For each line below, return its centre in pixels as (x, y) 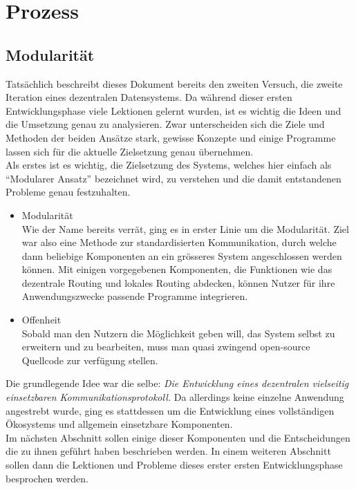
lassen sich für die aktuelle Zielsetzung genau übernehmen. (130, 151)
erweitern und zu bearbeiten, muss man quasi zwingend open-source (166, 347)
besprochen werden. (47, 478)
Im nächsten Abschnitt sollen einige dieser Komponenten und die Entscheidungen (178, 437)
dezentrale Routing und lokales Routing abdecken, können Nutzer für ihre (178, 282)
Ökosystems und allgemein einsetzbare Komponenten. (119, 424)
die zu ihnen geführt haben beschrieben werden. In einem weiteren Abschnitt (168, 451)
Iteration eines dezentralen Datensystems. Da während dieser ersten (149, 97)
